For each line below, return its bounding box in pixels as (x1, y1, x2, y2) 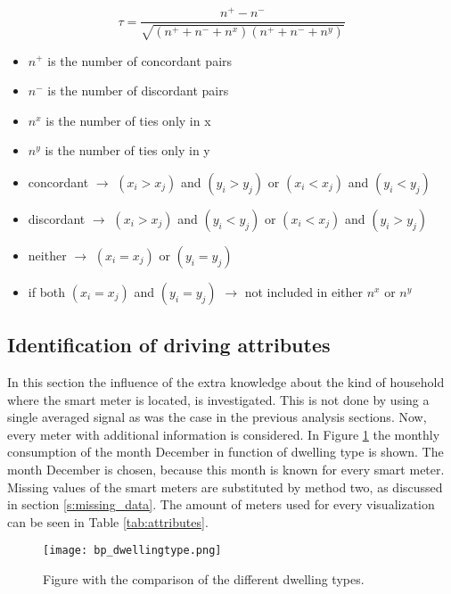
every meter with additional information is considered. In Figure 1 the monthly (7, 425, 440, 443)
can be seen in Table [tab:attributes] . (7, 512, 209, 531)
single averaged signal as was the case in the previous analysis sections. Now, (7, 408, 427, 426)
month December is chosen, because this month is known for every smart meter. (7, 460, 445, 479)
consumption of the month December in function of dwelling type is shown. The (7, 442, 444, 461)
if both (28, 282, 66, 301)
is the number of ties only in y (45, 141, 210, 160)
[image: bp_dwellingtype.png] (43, 544, 222, 557)
